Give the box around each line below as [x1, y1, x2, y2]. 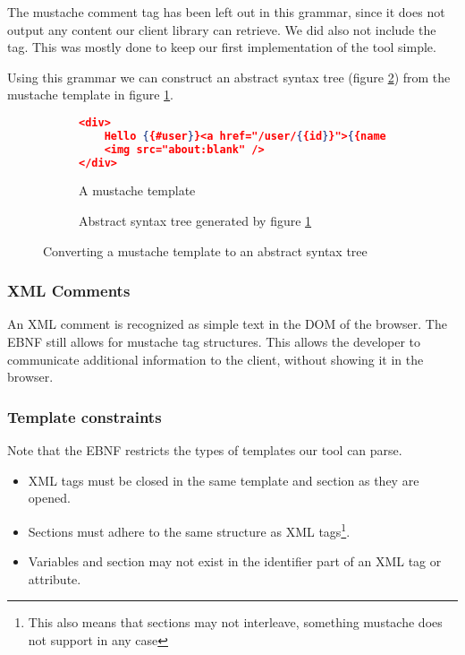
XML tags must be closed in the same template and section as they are [28, 470, 419, 489]
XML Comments [7, 280, 131, 302]
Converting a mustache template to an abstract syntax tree [43, 241, 368, 260]
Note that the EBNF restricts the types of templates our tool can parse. [7, 441, 402, 460]
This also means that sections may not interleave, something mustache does [28, 613, 443, 632]
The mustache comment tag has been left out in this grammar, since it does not [7, 3, 445, 21]
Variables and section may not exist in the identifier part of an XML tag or [28, 552, 442, 571]
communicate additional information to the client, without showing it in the [7, 349, 424, 368]
